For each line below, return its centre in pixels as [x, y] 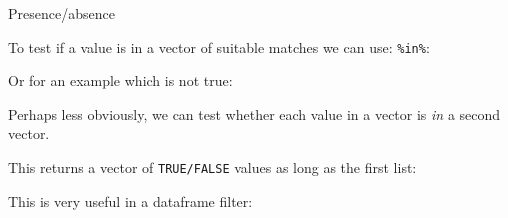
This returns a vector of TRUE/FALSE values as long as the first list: [212, 167]
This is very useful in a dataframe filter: [130, 200]
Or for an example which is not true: [120, 80]
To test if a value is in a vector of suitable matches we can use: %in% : [219, 46]
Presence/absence [61, 13]
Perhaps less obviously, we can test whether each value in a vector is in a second [254, 113]
